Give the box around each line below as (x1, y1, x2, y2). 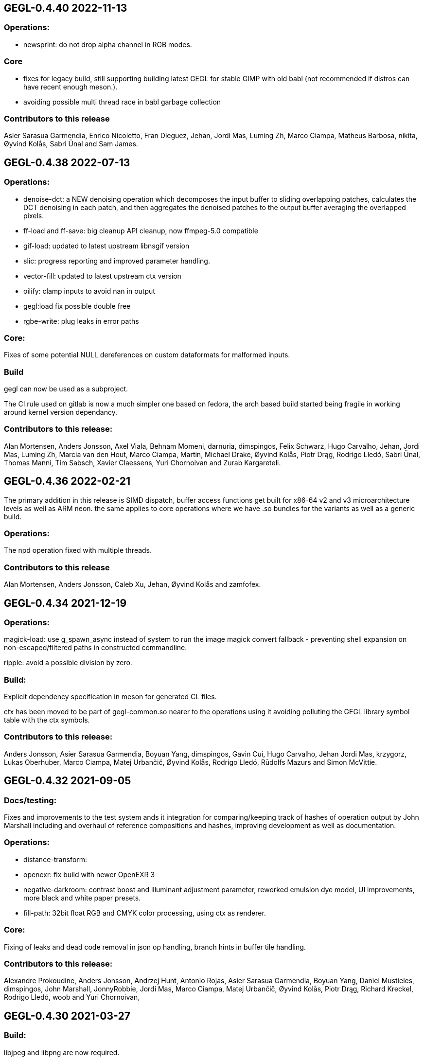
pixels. (23, 211, 44, 220)
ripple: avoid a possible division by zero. (4, 658, 132, 667)
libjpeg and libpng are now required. (4, 1048, 120, 1057)
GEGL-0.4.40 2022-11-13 (4, 2, 127, 14)
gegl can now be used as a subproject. (4, 385, 128, 393)
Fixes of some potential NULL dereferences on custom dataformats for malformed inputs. (4, 351, 290, 359)
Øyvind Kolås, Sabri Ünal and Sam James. (4, 140, 138, 148)
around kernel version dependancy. (4, 408, 118, 417)
